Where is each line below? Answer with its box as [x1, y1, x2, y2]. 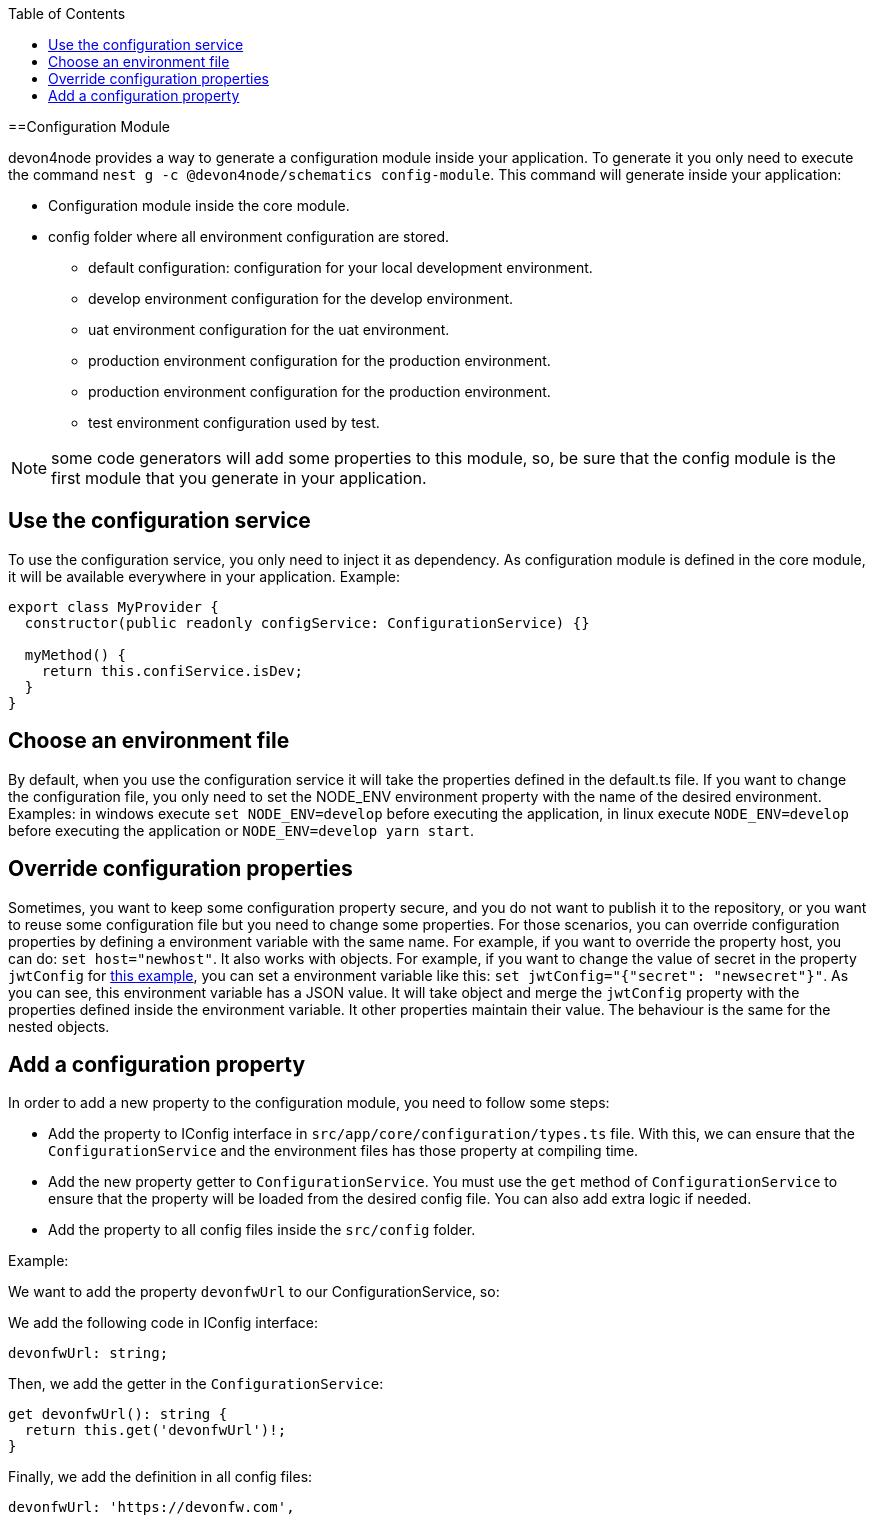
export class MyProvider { [8, 598, 219, 615]
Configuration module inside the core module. [48, 197, 350, 214]
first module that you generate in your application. [51, 468, 427, 488]
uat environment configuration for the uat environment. [88, 321, 450, 338]
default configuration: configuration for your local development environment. [88, 259, 593, 276]
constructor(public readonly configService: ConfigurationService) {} [24, 614, 590, 631]
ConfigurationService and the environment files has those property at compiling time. [48, 1142, 639, 1160]
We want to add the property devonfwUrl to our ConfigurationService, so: [8, 1283, 500, 1301]
